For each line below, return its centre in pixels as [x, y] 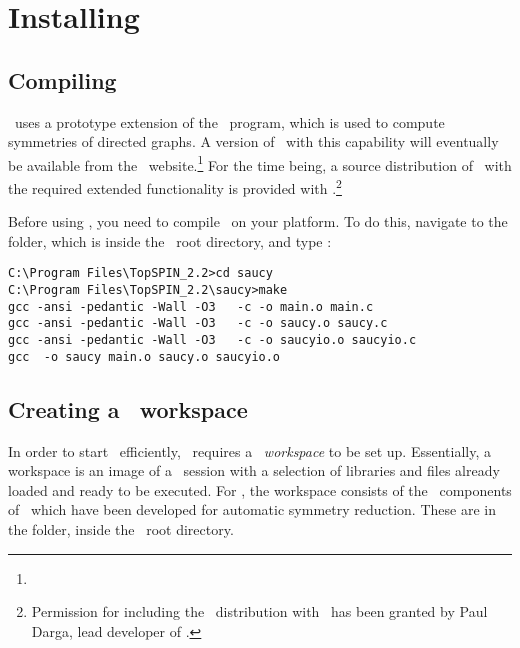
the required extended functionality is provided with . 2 [175, 186]
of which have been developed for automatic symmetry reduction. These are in [252, 509]
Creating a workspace [128, 408]
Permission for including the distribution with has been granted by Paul [259, 611]
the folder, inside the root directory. [121, 528]
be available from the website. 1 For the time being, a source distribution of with [260, 163]
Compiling [62, 79]
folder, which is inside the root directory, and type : [170, 240]
